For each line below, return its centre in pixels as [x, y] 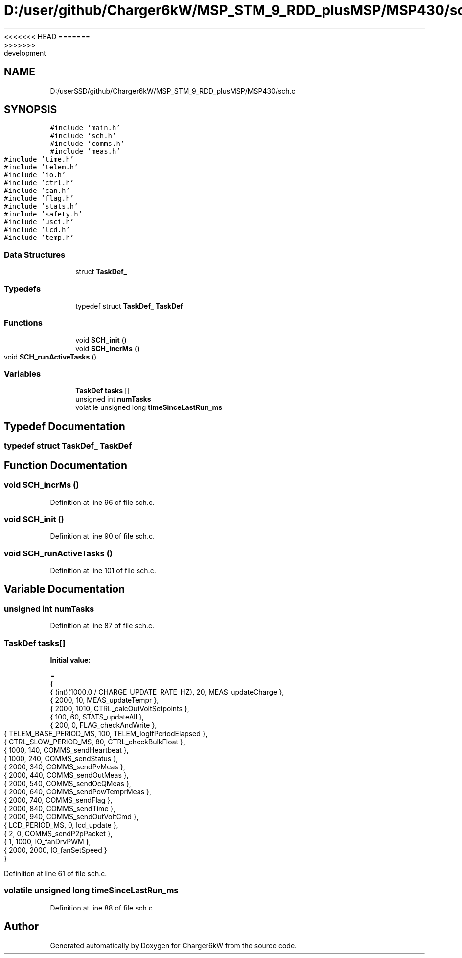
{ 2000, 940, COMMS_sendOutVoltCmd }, [71, 816]
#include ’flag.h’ [39, 199]
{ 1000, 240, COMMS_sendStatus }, [61, 758]
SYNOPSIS [31, 110]
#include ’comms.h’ [87, 144]
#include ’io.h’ [35, 175]
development [25, 53]
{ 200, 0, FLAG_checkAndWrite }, [104, 725]
